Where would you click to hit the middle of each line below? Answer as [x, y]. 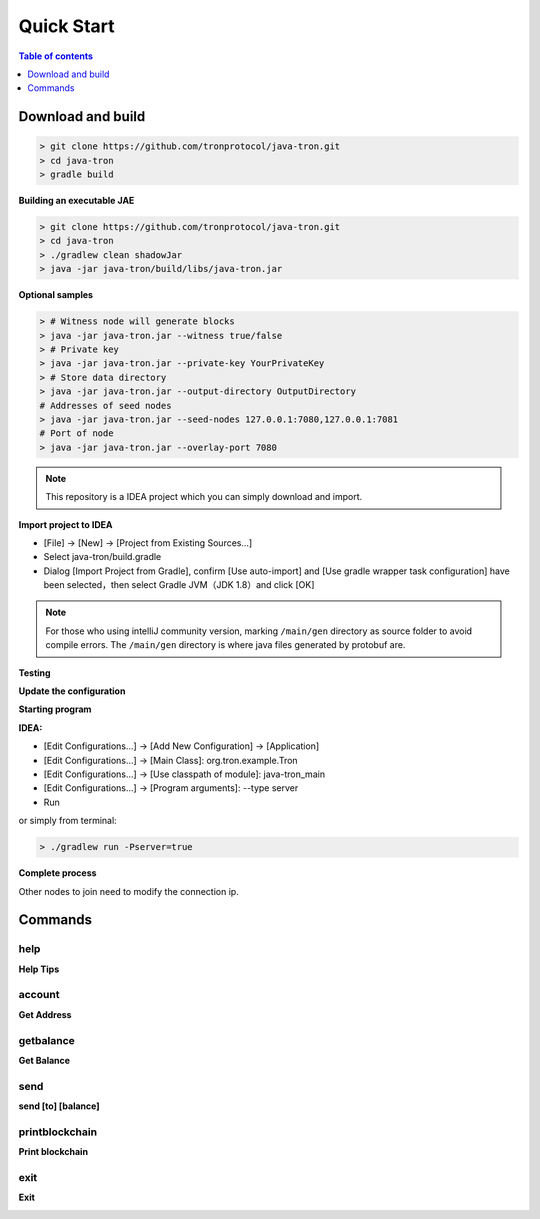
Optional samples [56, 295]
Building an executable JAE [76, 201]
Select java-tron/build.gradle [102, 557]
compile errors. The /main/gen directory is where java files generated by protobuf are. [225, 645]
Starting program [55, 709]
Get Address [45, 1014]
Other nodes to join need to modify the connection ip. [128, 891]
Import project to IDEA [66, 524]
